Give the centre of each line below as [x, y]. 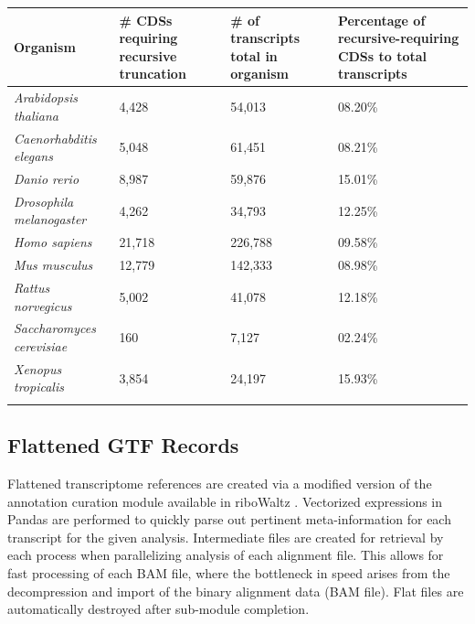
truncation [153, 74]
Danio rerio [47, 178]
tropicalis [39, 387]
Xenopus [38, 368]
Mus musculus [53, 265]
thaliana [37, 115]
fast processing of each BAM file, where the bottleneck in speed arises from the [229, 572]
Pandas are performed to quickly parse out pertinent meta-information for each [229, 519]
